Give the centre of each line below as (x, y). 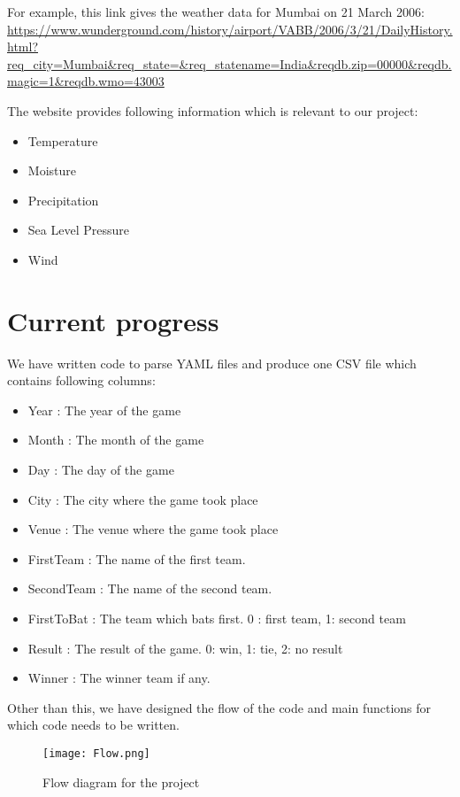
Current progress (113, 320)
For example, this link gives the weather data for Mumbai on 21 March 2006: (216, 12)
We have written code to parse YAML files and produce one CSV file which (212, 363)
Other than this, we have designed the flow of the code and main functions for (219, 707)
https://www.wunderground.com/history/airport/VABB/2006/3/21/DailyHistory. (230, 29)
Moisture (52, 170)
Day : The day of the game (101, 470)
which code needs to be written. (93, 725)
